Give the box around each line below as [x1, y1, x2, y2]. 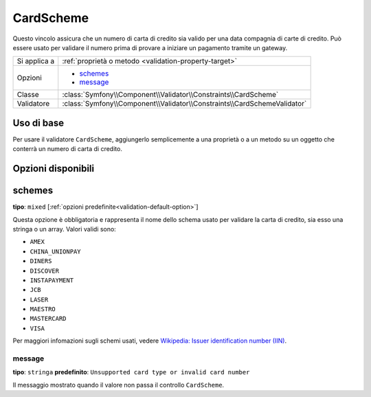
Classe [16, 90, 39, 100]
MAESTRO [30, 306, 56, 313]
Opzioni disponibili [12, 163, 95, 174]
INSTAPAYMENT [30, 276, 74, 284]
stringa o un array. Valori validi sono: [12, 225, 116, 233]
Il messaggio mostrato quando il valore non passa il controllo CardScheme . [12, 381, 225, 389]
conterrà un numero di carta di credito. [12, 145, 123, 153]
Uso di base [12, 117, 65, 128]
